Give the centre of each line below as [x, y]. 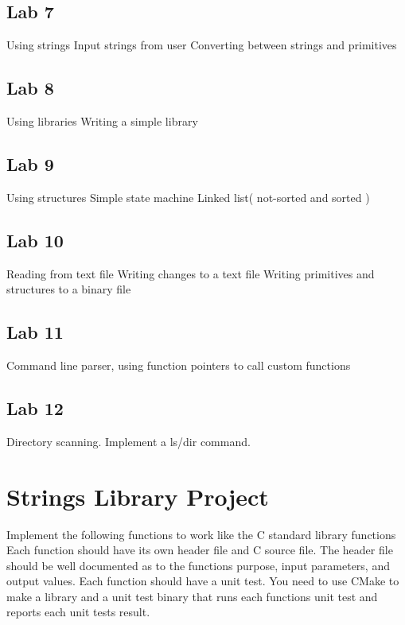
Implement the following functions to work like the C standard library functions [201, 534]
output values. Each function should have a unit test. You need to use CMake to [203, 581]
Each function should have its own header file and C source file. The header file [200, 550]
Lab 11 [35, 332]
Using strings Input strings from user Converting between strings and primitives [202, 45]
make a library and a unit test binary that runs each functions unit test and [192, 596]
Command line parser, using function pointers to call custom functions [179, 365]
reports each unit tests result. [78, 612]
